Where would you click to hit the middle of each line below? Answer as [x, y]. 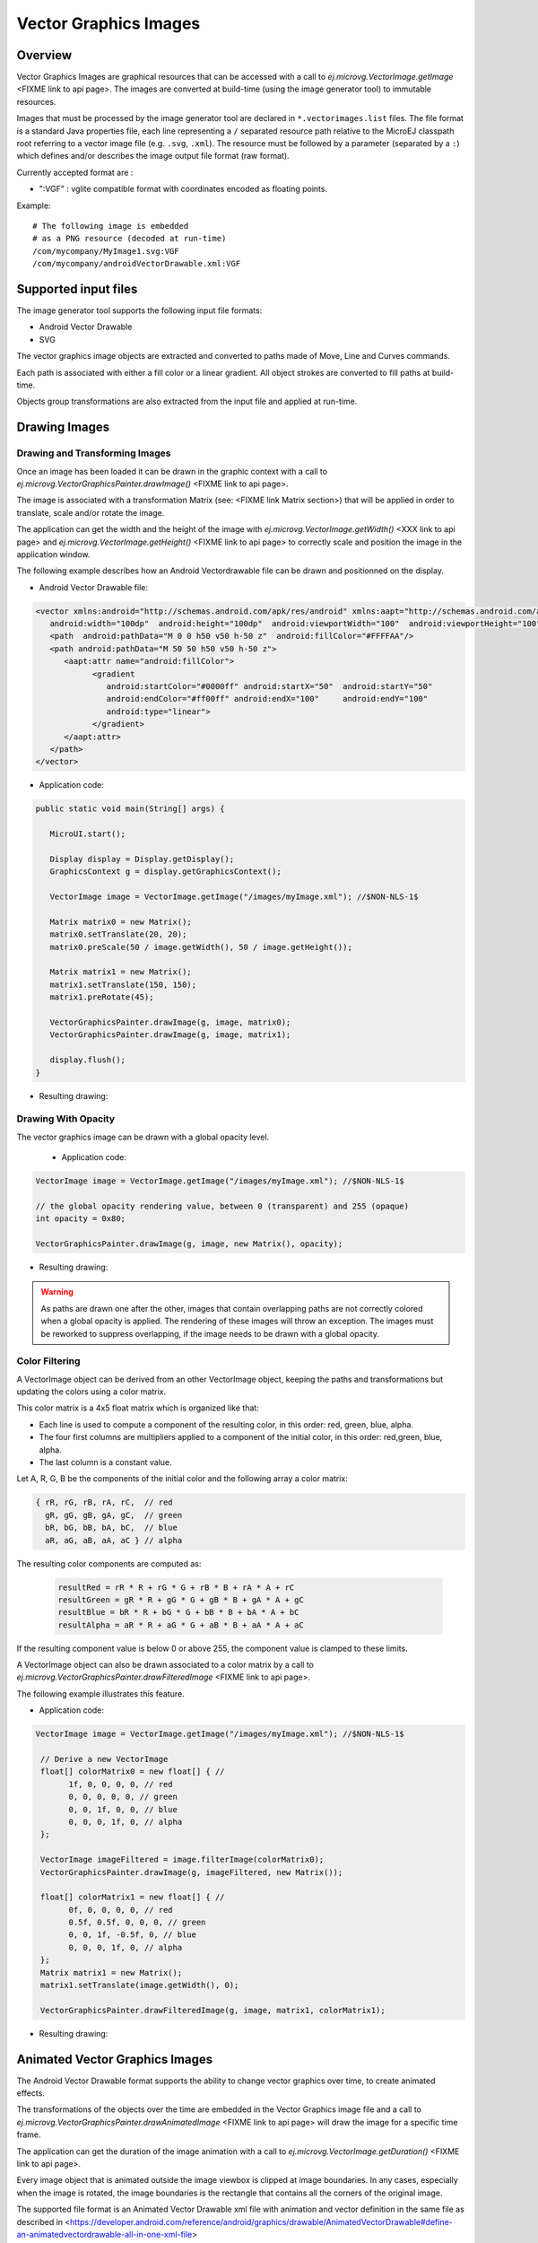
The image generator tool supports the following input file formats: [139, 310]
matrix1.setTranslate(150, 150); [123, 984]
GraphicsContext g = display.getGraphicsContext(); [165, 872]
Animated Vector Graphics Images [115, 2059]
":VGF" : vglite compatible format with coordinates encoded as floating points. [183, 189]
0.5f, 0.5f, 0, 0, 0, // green [137, 1923]
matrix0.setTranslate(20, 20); [118, 934]
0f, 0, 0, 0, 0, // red [121, 1910]
